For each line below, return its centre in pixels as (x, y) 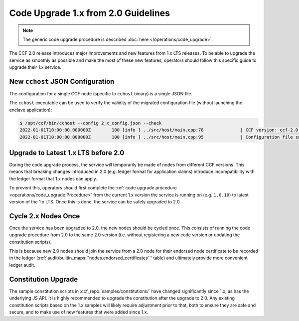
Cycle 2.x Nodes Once (45, 216)
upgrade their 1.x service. (35, 67)
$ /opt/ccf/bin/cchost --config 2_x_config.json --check (91, 123)
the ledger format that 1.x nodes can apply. (53, 178)
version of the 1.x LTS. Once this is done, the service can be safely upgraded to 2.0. (95, 202)
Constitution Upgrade (44, 279)
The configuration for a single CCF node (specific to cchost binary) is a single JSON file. (101, 94)
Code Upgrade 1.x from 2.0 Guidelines (90, 13)
